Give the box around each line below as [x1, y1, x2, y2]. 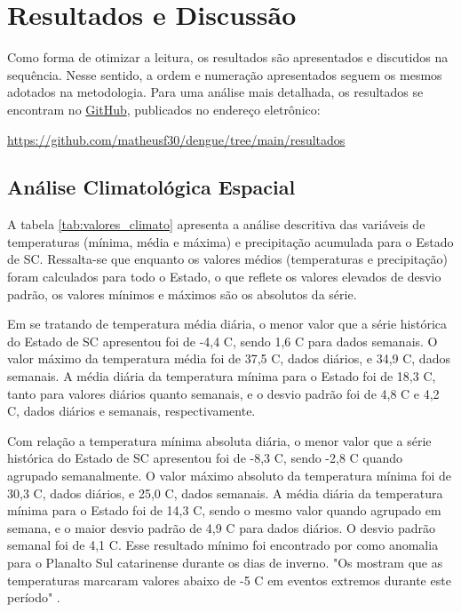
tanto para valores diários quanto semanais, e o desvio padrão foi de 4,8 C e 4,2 [7, 384, 440, 402]
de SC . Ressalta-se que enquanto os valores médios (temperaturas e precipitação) [7, 250, 448, 268]
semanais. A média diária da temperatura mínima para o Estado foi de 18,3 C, [7, 367, 436, 385]
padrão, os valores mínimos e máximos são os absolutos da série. [7, 284, 357, 303]
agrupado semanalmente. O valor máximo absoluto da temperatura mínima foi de [7, 466, 452, 485]
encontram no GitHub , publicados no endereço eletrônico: [7, 99, 321, 118]
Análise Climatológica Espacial [7, 173, 296, 201]
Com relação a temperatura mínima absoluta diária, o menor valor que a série [7, 431, 432, 449]
